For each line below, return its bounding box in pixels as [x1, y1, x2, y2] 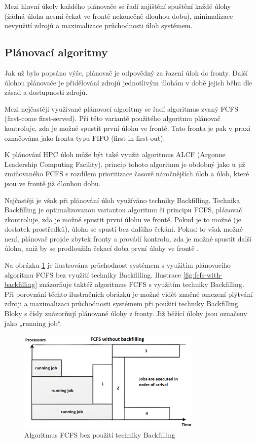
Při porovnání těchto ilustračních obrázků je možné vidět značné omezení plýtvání [4, 288, 253, 299]
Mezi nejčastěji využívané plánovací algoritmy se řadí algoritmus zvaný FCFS [4, 103, 238, 114]
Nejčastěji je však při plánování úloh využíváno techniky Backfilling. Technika [4, 195, 240, 205]
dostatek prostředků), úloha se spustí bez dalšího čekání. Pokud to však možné [4, 224, 243, 234]
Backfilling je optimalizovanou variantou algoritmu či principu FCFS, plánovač [4, 204, 242, 215]
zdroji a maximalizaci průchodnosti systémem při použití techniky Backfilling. [4, 298, 240, 309]
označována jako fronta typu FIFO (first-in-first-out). [4, 132, 165, 143]
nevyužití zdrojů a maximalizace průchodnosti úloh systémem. [4, 20, 193, 31]
